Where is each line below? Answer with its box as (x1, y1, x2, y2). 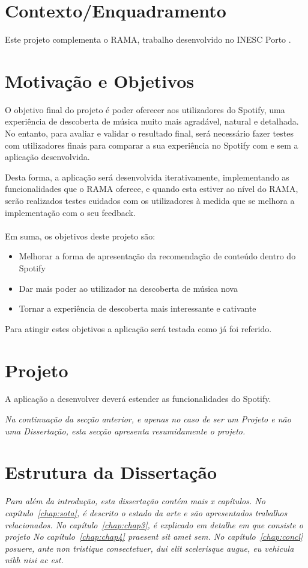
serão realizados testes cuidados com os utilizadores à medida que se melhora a (5, 194, 295, 206)
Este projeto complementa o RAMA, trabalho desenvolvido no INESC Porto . (5, 33, 291, 46)
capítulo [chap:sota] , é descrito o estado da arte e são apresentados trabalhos (5, 506, 288, 519)
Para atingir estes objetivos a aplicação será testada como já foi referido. (5, 322, 272, 335)
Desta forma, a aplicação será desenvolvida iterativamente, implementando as (5, 170, 289, 183)
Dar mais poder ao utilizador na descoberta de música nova (19, 282, 238, 294)
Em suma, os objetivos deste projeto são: (5, 229, 156, 242)
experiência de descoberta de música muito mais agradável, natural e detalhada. (5, 115, 299, 128)
